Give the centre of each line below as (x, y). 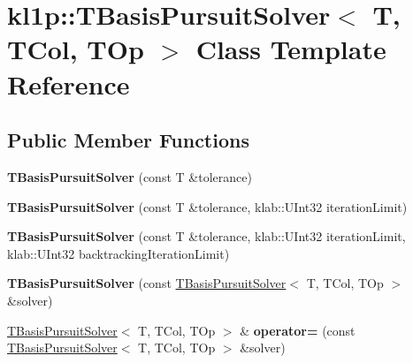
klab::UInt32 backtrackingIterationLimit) (119, 253)
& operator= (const (298, 330)
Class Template (291, 49)
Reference (69, 83)
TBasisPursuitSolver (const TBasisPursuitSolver (147, 283)
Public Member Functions (128, 140)
